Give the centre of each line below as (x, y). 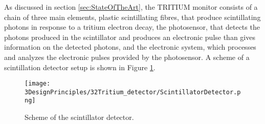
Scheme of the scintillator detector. (79, 117)
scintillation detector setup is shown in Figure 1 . (80, 67)
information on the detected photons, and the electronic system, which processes (130, 47)
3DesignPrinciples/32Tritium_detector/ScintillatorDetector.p (133, 92)
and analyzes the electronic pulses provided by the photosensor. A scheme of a (127, 57)
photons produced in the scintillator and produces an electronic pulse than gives (130, 37)
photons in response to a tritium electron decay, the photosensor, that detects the (132, 27)
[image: (38, 84)
